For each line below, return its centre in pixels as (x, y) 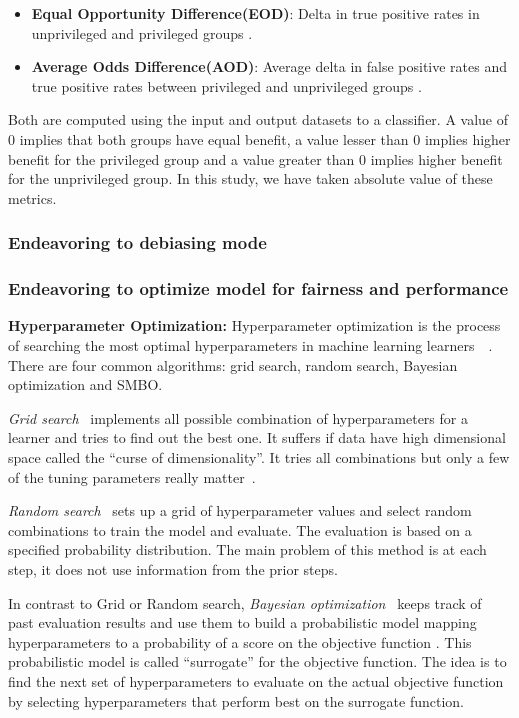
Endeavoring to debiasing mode (137, 242)
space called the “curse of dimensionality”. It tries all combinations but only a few (259, 456)
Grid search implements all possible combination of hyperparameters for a (238, 417)
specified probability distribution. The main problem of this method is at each (247, 549)
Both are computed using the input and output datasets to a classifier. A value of (258, 119)
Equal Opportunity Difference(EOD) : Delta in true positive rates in (255, 13)
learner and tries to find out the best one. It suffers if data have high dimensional (257, 437)
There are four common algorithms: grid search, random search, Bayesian (233, 364)
